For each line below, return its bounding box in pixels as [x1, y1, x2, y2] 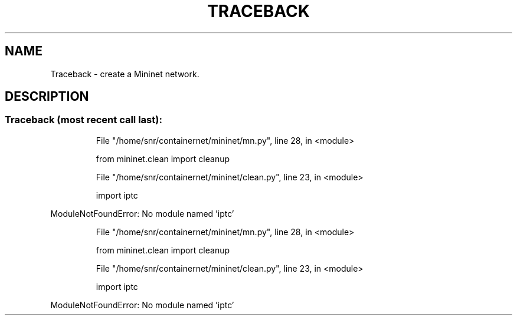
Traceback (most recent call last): [5, 114, 162, 126]
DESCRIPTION [5, 89, 89, 104]
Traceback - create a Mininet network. [50, 68, 199, 79]
